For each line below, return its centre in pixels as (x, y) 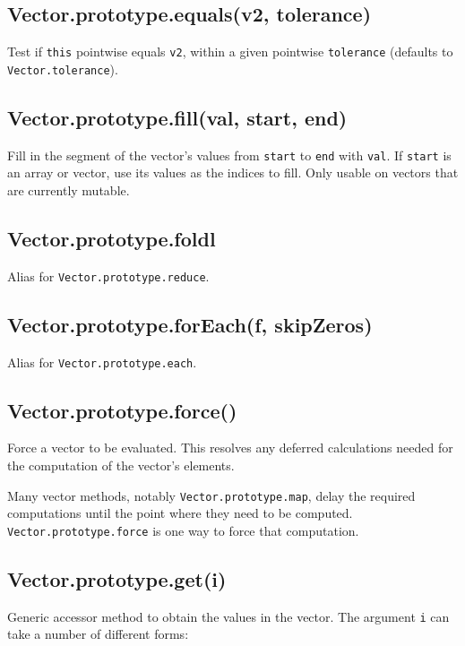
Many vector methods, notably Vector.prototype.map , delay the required (211, 495)
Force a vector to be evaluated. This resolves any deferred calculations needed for (230, 448)
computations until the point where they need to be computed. (180, 513)
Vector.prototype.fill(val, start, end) (177, 117)
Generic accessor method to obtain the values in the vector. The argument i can (228, 616)
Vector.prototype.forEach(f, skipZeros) (190, 324)
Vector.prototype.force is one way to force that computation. (183, 530)
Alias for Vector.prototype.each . (102, 362)
